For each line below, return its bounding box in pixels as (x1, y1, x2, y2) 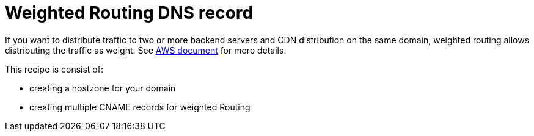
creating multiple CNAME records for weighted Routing (29, 101, 251, 112)
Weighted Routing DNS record (5, 2, 254, 23)
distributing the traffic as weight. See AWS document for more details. (5, 45, 287, 55)
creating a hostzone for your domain (29, 82, 176, 93)
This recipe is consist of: (5, 63, 103, 74)
